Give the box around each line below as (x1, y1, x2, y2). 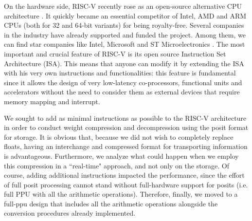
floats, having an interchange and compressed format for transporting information (4, 141, 248, 151)
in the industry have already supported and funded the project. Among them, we (4, 29, 246, 39)
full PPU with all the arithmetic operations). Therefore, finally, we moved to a (4, 189, 238, 199)
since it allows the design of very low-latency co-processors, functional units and (4, 77, 242, 87)
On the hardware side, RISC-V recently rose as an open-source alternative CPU (4, 1, 242, 11)
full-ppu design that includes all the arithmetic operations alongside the (4, 198, 218, 208)
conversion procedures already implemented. (4, 208, 136, 218)
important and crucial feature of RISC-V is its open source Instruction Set (4, 48, 226, 58)
